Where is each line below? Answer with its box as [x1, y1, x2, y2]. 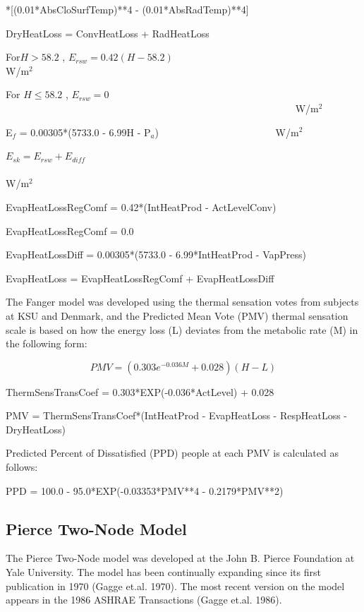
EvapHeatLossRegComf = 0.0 [6, 223, 134, 238]
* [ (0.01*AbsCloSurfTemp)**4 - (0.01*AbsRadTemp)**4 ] [6, 2, 249, 16]
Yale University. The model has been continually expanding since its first [6, 565, 321, 580]
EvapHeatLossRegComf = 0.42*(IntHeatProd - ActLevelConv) [6, 199, 277, 214]
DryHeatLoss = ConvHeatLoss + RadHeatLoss [6, 25, 210, 40]
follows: [6, 460, 38, 474]
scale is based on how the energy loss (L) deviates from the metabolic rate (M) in [6, 322, 358, 337]
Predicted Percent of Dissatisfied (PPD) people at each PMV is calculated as [6, 445, 339, 460]
